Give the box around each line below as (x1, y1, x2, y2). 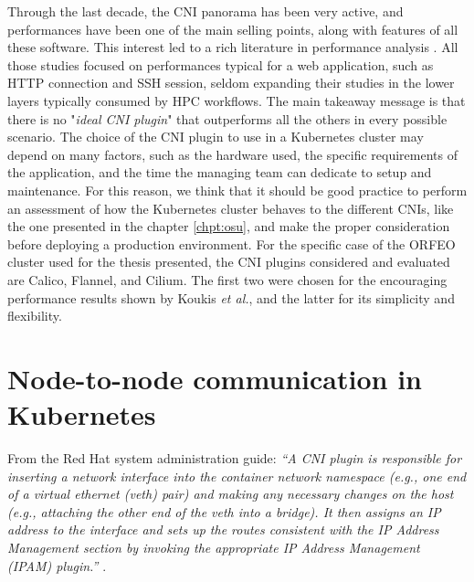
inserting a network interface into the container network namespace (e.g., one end (7, 466, 467, 485)
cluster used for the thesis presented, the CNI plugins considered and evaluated (7, 252, 450, 271)
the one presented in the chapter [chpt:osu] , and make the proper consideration (7, 217, 450, 236)
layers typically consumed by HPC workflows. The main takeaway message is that (7, 90, 466, 110)
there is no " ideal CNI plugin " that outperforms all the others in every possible (7, 109, 448, 128)
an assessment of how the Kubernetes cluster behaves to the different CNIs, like (7, 198, 454, 217)
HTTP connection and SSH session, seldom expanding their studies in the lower (7, 73, 455, 92)
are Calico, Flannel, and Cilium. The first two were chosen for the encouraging (7, 270, 448, 289)
